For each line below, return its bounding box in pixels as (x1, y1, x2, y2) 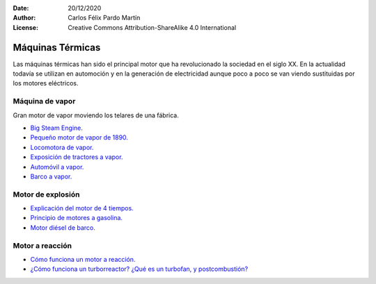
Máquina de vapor (13, 97, 76, 106)
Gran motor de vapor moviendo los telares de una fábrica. (13, 111, 179, 119)
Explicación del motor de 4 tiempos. (30, 204, 134, 212)
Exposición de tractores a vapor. (30, 153, 123, 161)
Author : (13, 14, 36, 22)
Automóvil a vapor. (30, 162, 84, 171)
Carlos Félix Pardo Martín (68, 14, 141, 22)
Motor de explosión (13, 190, 80, 199)
